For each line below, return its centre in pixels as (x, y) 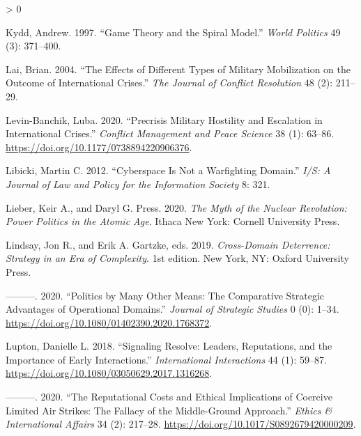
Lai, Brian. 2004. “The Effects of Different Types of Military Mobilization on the (178, 69)
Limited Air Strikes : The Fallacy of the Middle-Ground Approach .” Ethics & (169, 410)
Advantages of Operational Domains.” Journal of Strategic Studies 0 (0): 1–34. (172, 309)
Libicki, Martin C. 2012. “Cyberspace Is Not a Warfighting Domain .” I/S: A (168, 170)
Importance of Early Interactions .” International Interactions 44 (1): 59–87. (166, 359)
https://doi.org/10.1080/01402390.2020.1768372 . (109, 322)
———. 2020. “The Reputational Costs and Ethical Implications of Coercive (169, 397)
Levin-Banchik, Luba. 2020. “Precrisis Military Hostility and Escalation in (164, 119)
